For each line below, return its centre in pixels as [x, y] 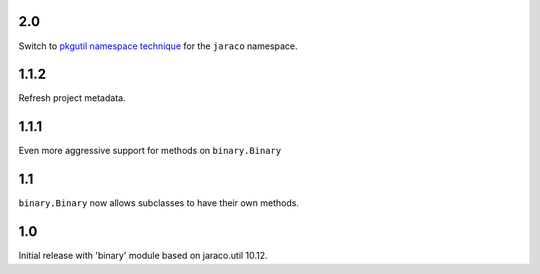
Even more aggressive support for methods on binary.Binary [150, 151]
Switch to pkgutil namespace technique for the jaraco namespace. [158, 46]
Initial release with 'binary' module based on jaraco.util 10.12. [143, 256]
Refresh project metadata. [72, 98]
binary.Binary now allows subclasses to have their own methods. [159, 203]
